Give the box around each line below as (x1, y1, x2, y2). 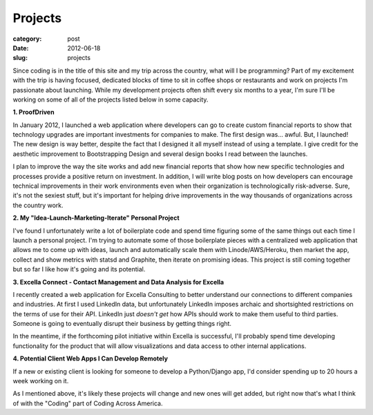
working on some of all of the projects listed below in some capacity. (12, 95, 209, 104)
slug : (12, 54, 28, 62)
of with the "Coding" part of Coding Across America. (12, 399, 163, 407)
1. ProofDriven (12, 108, 55, 117)
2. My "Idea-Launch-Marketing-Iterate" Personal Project (12, 214, 180, 222)
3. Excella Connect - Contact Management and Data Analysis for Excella (12, 278, 224, 286)
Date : (12, 44, 29, 52)
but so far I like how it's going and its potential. (12, 265, 146, 273)
